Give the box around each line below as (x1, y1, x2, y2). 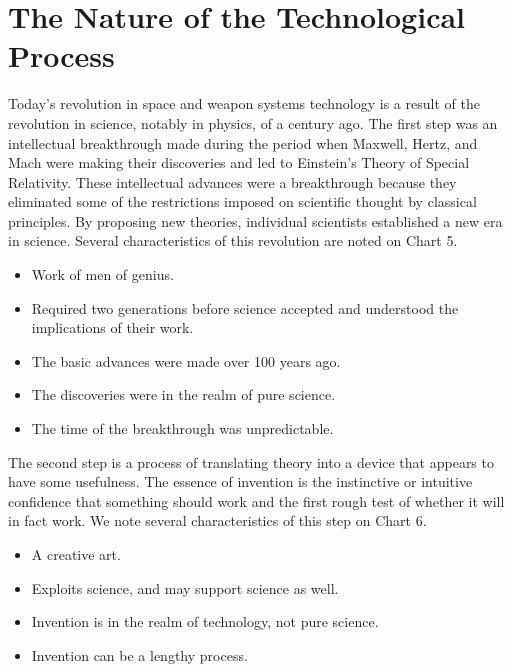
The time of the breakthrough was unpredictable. (31, 418, 334, 439)
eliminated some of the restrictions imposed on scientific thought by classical (8, 191, 477, 212)
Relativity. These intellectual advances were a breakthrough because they (8, 171, 457, 192)
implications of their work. (31, 317, 194, 338)
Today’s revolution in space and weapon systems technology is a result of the (8, 93, 480, 114)
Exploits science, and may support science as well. (31, 577, 339, 598)
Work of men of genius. (31, 264, 174, 285)
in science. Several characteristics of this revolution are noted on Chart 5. (8, 230, 458, 251)
